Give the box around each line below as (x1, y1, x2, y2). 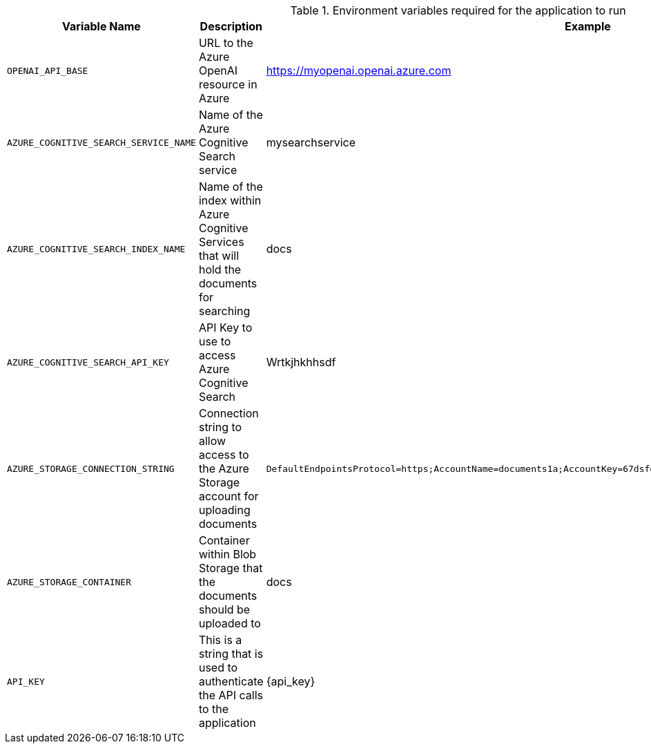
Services (198, 235, 244, 249)
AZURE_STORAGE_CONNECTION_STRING (7, 463, 175, 474)
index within (198, 193, 262, 207)
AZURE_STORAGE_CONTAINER (7, 576, 132, 587)
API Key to (198, 321, 253, 334)
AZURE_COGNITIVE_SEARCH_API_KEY (7, 357, 169, 368)
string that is (198, 647, 264, 661)
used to (198, 661, 238, 674)
